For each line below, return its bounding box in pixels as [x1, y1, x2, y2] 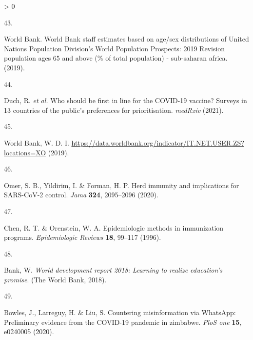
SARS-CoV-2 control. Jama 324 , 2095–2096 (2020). [4, 190, 158, 200]
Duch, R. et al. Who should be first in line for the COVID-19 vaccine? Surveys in [4, 95, 247, 106]
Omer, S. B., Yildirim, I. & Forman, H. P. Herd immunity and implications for [4, 180, 239, 190]
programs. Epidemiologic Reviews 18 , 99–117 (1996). [4, 232, 161, 242]
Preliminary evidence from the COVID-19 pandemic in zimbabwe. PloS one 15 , [4, 317, 242, 327]
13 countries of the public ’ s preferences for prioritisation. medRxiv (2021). [4, 105, 224, 115]
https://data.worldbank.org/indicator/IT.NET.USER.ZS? [71, 137, 244, 148]
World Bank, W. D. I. [4, 137, 69, 148]
